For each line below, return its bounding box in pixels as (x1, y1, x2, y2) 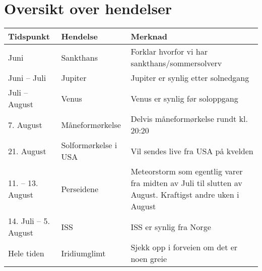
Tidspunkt (8, 30, 50, 42)
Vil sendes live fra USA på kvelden (130, 145, 253, 157)
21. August (8, 145, 46, 157)
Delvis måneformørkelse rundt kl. (130, 113, 248, 125)
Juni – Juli (8, 72, 46, 84)
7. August (8, 118, 42, 130)
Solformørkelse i (61, 139, 117, 151)
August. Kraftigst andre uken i (130, 189, 239, 201)
